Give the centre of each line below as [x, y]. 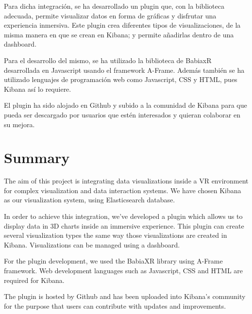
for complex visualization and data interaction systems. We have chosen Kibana [123, 190]
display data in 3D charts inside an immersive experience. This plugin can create [124, 225]
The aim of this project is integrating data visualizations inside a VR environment [126, 181]
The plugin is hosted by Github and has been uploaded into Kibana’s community [125, 296]
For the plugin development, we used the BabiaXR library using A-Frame [113, 261]
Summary [37, 157]
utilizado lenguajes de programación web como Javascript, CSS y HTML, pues [121, 79]
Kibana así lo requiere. [38, 89]
